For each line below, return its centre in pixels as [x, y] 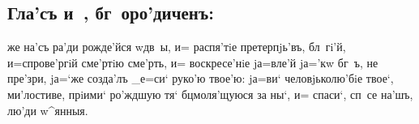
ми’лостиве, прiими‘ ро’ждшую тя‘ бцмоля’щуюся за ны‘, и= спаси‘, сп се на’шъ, [210, 94]
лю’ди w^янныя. [48, 110]
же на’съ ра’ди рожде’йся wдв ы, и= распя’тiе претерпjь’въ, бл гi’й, [177, 47]
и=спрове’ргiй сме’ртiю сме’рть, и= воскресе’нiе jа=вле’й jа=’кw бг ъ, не [193, 62]
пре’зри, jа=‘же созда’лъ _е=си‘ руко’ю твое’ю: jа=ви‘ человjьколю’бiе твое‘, [201, 78]
